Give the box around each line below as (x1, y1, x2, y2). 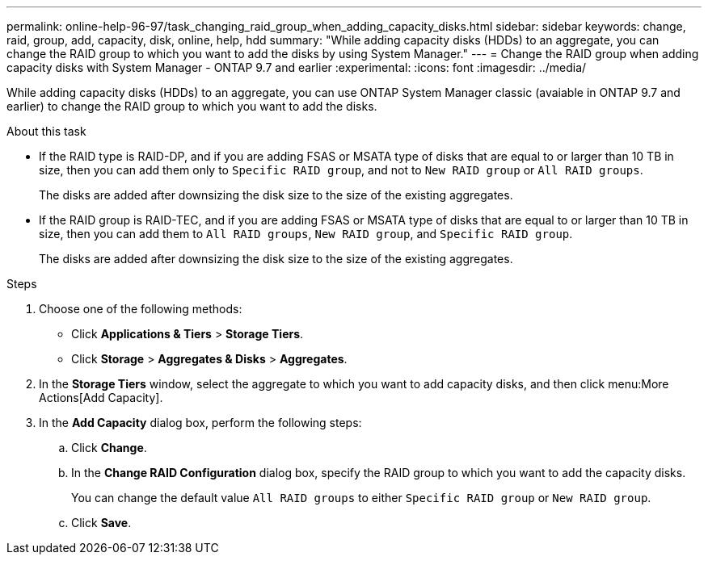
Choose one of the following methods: (39, 302, 242, 316)
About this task (6, 124, 86, 138)
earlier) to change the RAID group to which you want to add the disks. (6, 99, 377, 113)
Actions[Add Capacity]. (39, 391, 163, 404)
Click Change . (71, 441, 147, 454)
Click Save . (71, 516, 132, 530)
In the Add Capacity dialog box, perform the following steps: (39, 416, 362, 429)
